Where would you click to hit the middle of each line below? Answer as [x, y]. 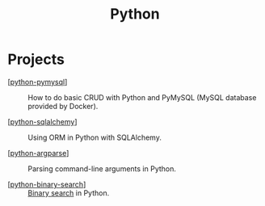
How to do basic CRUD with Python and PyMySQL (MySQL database [142, 97]
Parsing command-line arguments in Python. [102, 168]
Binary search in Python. [69, 193]
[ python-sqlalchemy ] [42, 121]
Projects [36, 59]
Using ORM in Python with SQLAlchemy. [95, 137]
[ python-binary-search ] [47, 184]
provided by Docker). [63, 106]
